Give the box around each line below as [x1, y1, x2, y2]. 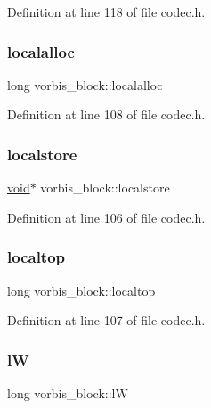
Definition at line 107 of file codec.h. [7, 311, 206, 330]
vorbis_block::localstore [40, 178, 170, 197]
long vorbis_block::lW [7, 384, 128, 403]
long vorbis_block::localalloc [7, 75, 163, 94]
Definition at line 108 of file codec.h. [7, 105, 206, 124]
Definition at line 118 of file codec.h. [7, 3, 206, 20]
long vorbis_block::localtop [7, 281, 156, 299]
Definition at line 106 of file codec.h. [7, 208, 206, 226]
